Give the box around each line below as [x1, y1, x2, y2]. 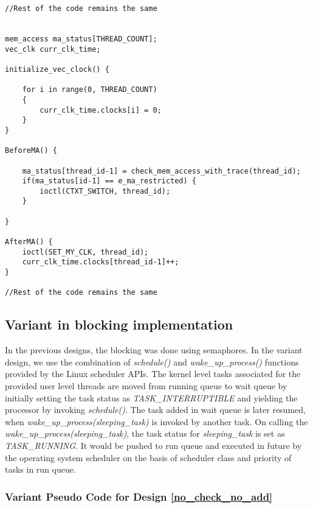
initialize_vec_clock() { [5, 65, 109, 74]
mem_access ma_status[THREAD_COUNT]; [5, 34, 157, 43]
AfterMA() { [5, 238, 53, 247]
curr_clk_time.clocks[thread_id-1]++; [22, 258, 179, 267]
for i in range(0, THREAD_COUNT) [22, 85, 157, 94]
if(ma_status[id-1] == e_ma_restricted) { [22, 177, 196, 186]
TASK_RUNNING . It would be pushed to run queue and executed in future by [5, 439, 302, 451]
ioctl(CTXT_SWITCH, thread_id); [40, 186, 171, 196]
